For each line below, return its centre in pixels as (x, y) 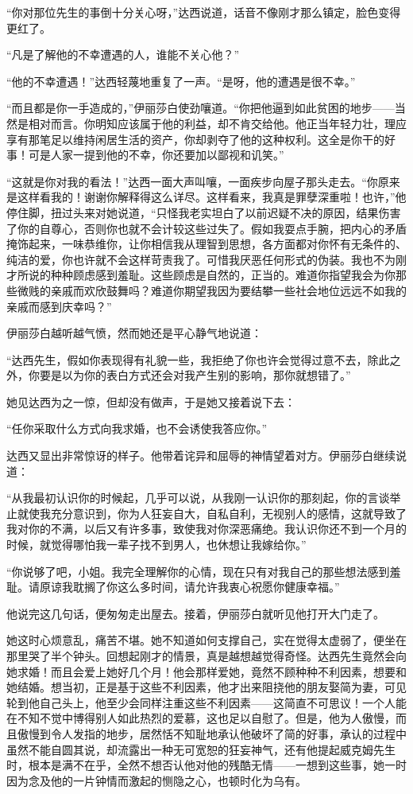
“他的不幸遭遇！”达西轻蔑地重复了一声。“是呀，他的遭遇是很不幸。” (181, 81)
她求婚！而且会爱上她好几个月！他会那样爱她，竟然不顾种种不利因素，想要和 (206, 671)
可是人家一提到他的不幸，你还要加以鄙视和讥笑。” (156, 155)
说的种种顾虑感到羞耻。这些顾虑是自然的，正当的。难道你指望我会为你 (212, 275)
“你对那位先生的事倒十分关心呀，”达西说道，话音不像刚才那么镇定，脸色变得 (204, 12)
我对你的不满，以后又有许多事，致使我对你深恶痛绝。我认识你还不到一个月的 (206, 529)
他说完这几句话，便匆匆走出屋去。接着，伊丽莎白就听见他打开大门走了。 (195, 613)
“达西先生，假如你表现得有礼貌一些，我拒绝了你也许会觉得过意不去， (187, 359)
